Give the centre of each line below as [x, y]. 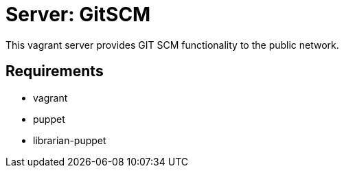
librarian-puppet [70, 140]
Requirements [55, 71]
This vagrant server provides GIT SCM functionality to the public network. [172, 45]
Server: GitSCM [78, 14]
